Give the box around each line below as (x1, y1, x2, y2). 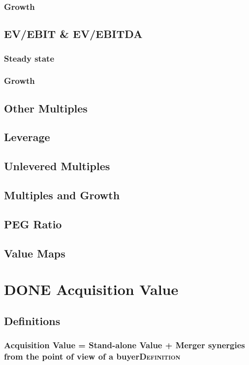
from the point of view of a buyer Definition (4, 350, 181, 362)
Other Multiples (4, 100, 88, 115)
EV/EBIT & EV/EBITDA (4, 26, 143, 41)
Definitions (4, 313, 61, 328)
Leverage (4, 129, 50, 145)
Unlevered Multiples (4, 158, 110, 174)
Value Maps (4, 245, 65, 260)
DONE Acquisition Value (4, 279, 179, 299)
